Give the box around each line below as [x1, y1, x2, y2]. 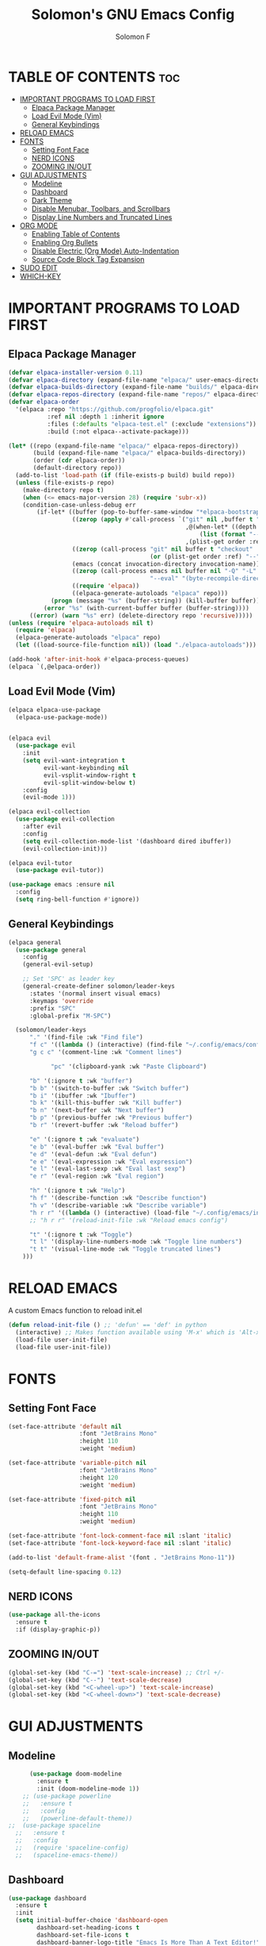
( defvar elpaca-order [8, 398, 80, 406]
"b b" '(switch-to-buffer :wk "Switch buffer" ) [28, 1084, 190, 1092]
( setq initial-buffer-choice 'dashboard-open [15, 1917, 169, 1925]
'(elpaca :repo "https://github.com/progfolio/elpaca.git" [15, 406, 215, 413]
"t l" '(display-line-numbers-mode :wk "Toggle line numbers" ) [28, 1238, 243, 1246]
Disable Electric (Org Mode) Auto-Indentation [31, 246, 180, 256]
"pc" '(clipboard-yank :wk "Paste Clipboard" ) [50, 1062, 207, 1071]
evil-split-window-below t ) [43, 779, 136, 786]
